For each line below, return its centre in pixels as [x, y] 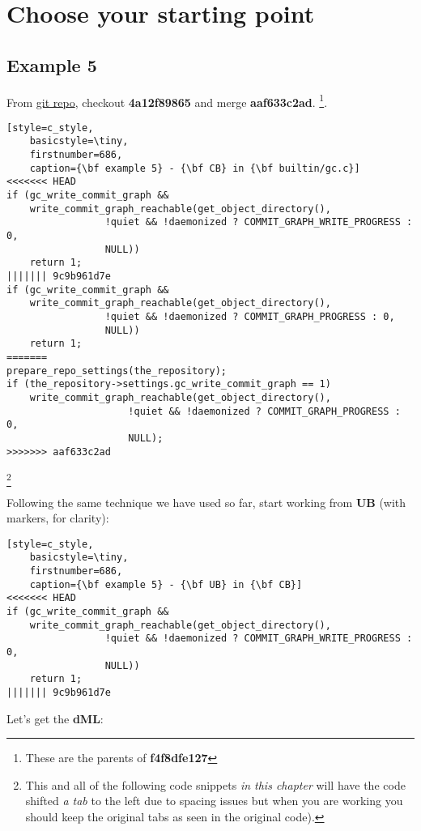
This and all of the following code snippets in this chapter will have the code [215, 784]
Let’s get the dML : [55, 718]
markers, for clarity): [58, 518]
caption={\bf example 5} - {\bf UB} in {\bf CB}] [166, 584]
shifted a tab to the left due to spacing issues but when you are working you [214, 801]
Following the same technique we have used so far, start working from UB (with [206, 502]
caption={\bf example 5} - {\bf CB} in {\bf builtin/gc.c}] [195, 168]
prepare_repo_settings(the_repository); [117, 371]
